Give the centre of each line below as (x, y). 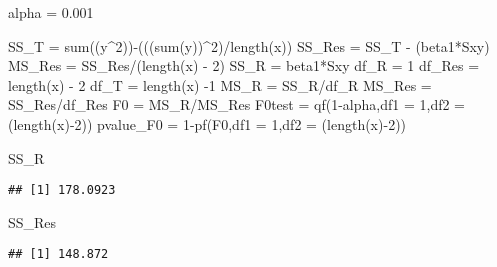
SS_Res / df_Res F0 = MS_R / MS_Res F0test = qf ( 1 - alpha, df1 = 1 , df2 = (237, 104)
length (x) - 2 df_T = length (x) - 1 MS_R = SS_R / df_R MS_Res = (220, 84)
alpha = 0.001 (51, 12)
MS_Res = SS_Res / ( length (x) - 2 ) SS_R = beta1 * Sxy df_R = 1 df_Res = (244, 65)
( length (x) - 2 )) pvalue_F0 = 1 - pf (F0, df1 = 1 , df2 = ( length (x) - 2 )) (207, 123)
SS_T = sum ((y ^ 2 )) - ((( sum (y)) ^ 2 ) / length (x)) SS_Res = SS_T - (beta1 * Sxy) (249, 45)
